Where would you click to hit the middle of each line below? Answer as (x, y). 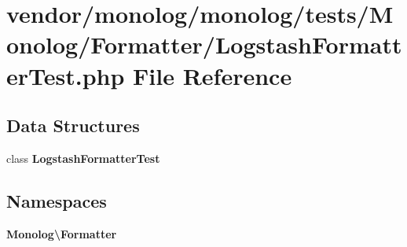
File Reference (213, 75)
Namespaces (57, 200)
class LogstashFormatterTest (83, 158)
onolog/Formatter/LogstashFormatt (204, 44)
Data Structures (73, 125)
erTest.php (66, 75)
